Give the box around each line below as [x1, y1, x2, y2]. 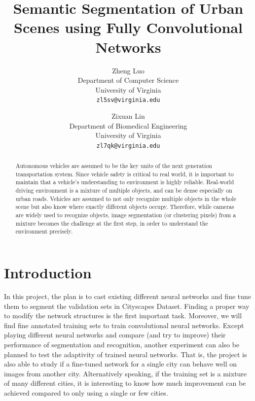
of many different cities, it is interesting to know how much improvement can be [4, 378, 246, 388]
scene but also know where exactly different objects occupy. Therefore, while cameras [15, 202, 234, 211]
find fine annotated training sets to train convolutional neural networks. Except [4, 320, 244, 330]
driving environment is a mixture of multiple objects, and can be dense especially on [15, 186, 232, 195]
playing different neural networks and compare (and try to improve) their [4, 330, 226, 340]
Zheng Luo [112, 65, 145, 75]
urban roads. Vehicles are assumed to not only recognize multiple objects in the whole [15, 194, 236, 202]
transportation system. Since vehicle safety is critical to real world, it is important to [15, 169, 234, 178]
